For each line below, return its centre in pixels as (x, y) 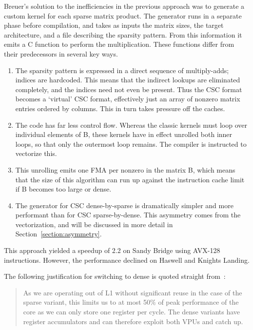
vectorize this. (36, 153)
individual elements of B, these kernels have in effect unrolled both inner (124, 134)
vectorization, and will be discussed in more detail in (94, 224)
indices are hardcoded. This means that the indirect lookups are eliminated (128, 80)
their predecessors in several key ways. (61, 53)
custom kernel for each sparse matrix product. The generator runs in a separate (123, 15)
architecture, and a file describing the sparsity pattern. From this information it (123, 34)
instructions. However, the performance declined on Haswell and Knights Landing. (127, 260)
